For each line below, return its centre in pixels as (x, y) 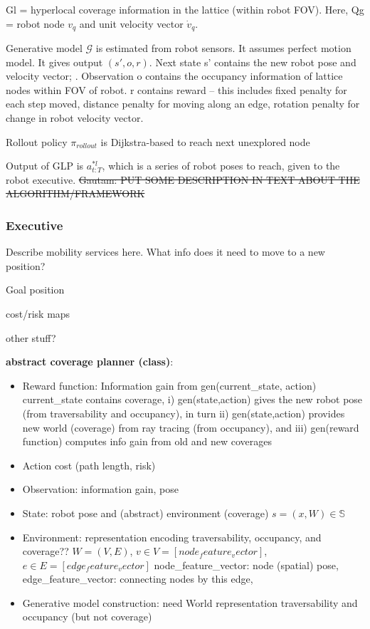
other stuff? (31, 337)
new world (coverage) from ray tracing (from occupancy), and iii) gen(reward (191, 427)
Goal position (35, 290)
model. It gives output (54, 62)
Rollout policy (37, 141)
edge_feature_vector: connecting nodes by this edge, (138, 579)
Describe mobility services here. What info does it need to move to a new (165, 252)
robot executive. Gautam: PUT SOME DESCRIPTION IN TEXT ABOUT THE (183, 179)
